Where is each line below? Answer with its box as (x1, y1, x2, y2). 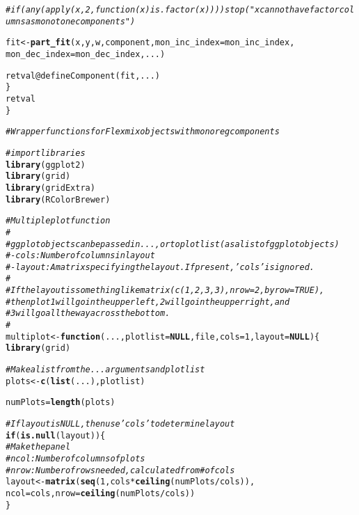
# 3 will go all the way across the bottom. (6, 308, 170, 319)
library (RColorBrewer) (6, 194, 111, 205)
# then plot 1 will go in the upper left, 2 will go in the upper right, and (6, 296, 290, 307)
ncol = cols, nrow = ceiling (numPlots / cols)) (6, 488, 196, 498)
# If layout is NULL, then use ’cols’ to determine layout (6, 419, 235, 429)
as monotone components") (25, 16, 136, 26)
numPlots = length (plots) (6, 397, 115, 408)
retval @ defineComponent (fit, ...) (6, 70, 160, 81)
